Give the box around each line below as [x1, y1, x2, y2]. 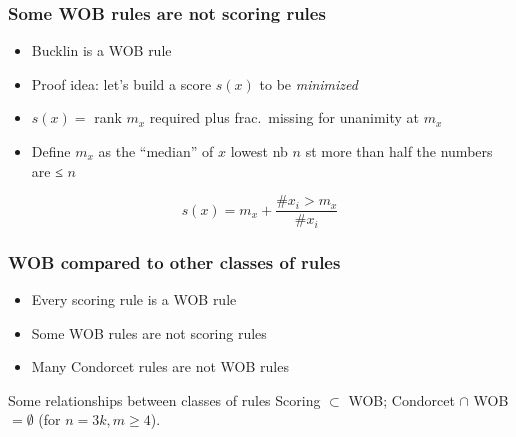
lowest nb [230, 141, 288, 161]
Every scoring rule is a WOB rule [31, 288, 237, 309]
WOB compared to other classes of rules [8, 249, 341, 274]
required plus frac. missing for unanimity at [149, 107, 420, 128]
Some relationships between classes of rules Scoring [8, 389, 321, 410]
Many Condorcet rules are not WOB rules [31, 356, 289, 377]
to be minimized [259, 73, 358, 94]
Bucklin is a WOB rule [31, 40, 172, 61]
